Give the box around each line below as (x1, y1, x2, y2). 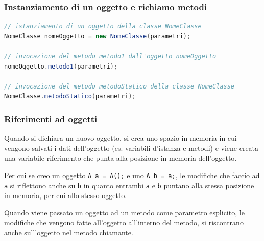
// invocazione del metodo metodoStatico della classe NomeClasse (4, 82, 235, 90)
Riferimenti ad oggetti (4, 112, 98, 125)
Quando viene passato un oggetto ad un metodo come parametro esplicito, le (4, 207, 245, 217)
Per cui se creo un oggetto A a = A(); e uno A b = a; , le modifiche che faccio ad (4, 169, 260, 180)
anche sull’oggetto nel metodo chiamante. (4, 227, 133, 238)
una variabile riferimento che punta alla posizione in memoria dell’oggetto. (4, 152, 237, 163)
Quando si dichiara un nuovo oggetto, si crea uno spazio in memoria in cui (4, 133, 237, 143)
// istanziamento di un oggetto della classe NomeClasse (4, 23, 202, 30)
